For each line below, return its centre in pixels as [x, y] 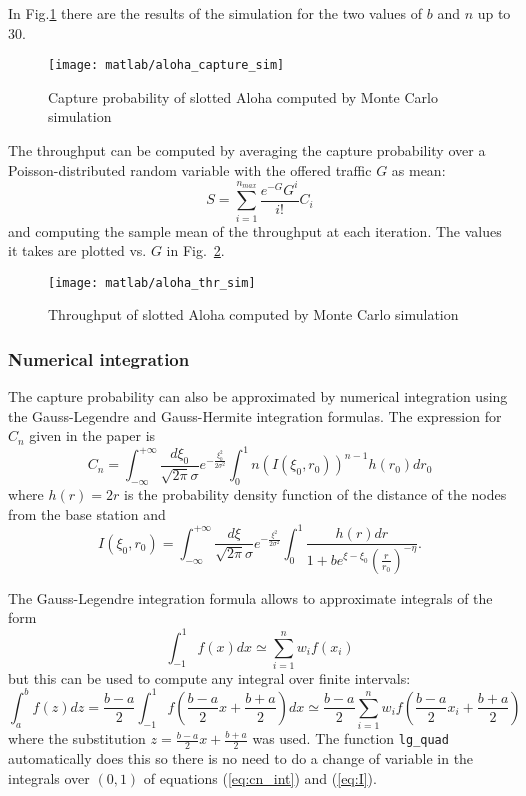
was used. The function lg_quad [350, 738]
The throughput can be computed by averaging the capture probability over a [247, 150]
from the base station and [87, 513]
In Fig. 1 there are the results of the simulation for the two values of [215, 13]
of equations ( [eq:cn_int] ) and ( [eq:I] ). [260, 777]
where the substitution [77, 738]
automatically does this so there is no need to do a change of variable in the [241, 758]
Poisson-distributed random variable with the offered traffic [190, 169]
